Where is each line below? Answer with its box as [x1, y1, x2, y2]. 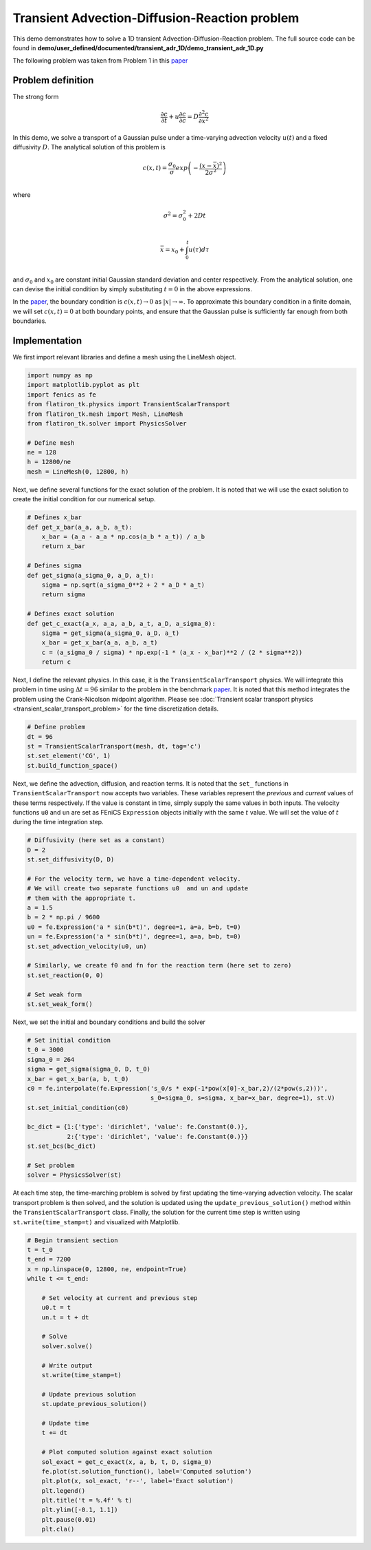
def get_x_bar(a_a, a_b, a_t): [27, 523, 133, 531]
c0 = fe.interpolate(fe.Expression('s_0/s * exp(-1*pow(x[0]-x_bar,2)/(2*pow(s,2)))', [27, 1085, 328, 1092]
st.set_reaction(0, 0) [27, 971, 104, 979]
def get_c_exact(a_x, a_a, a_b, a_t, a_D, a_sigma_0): [27, 620, 216, 627]
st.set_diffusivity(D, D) [27, 856, 115, 863]
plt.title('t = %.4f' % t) [41, 1496, 133, 1505]
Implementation [12, 335, 82, 346]
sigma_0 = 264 [27, 1056, 75, 1063]
